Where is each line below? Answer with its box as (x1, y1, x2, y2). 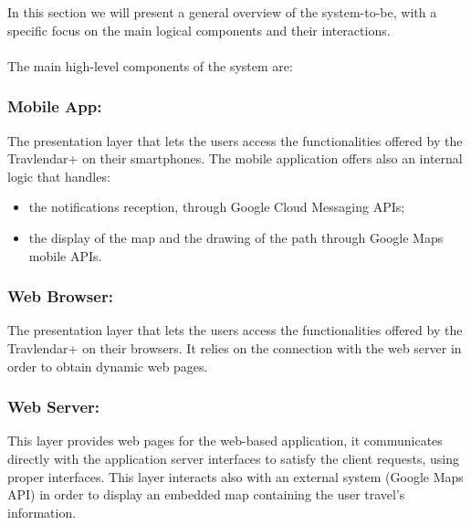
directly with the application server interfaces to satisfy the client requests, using (7, 448, 459, 467)
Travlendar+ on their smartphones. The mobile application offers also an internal (7, 149, 463, 168)
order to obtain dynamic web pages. (7, 356, 208, 375)
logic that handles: (7, 166, 110, 185)
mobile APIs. (28, 246, 102, 265)
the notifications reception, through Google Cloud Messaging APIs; (28, 197, 405, 216)
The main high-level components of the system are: (7, 56, 293, 75)
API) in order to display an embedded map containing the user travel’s (7, 485, 405, 504)
